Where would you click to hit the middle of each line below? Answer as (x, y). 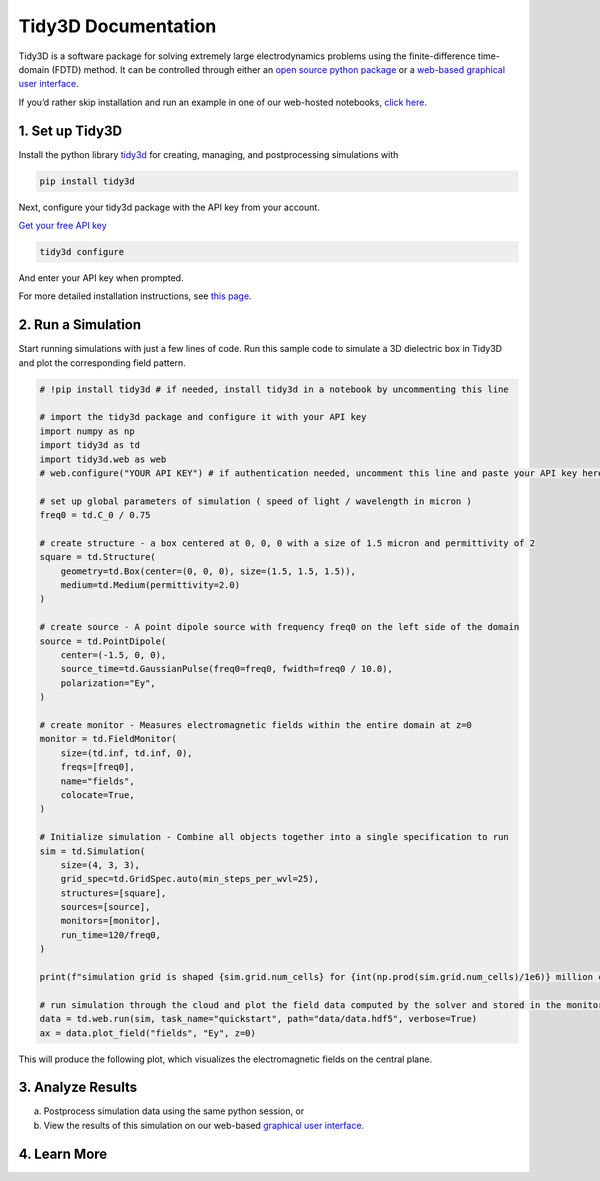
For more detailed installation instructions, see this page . (135, 296)
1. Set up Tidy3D (70, 130)
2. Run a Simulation (80, 325)
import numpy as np (87, 431)
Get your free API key (62, 225)
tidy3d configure (82, 251)
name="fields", (97, 781)
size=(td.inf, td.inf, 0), (127, 753)
